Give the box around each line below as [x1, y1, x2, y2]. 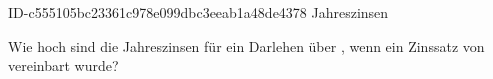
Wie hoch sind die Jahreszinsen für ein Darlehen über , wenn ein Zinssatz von [8, 35, 485, 56]
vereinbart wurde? [8, 55, 119, 76]
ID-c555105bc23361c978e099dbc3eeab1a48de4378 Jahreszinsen [8, 2, 389, 22]
